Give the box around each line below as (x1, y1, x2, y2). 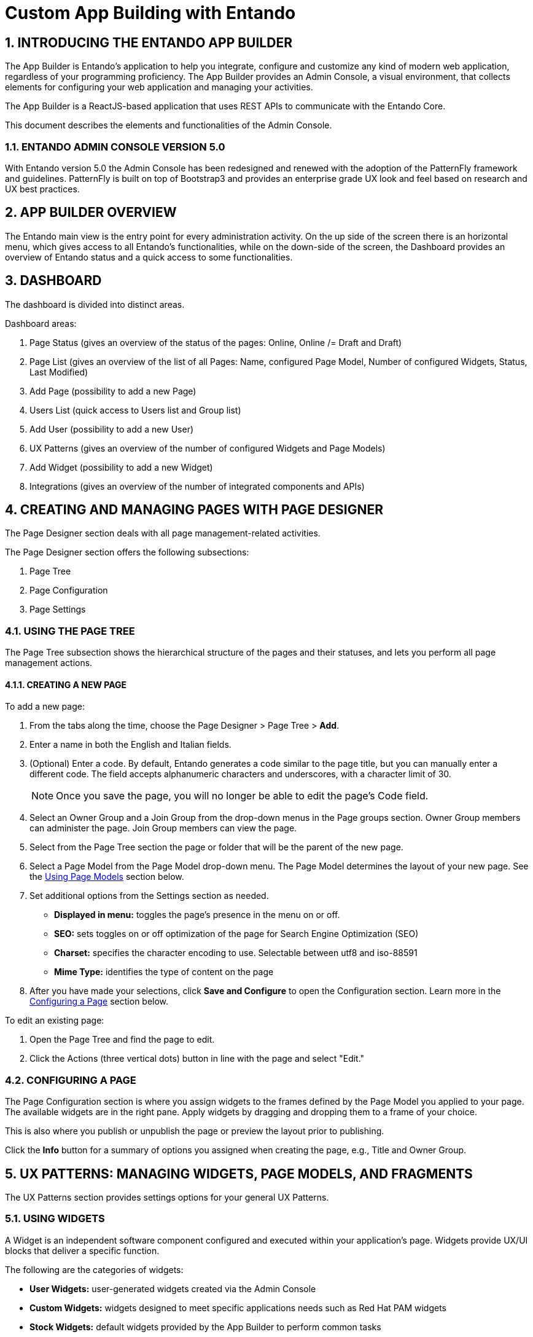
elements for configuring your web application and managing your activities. (5, 82, 313, 93)
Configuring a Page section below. (29, 996, 169, 1007)
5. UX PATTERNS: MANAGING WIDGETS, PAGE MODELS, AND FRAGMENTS (5, 1166, 473, 1182)
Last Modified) (29, 366, 88, 377)
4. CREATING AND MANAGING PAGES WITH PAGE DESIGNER (5, 502, 383, 518)
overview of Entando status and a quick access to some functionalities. (5, 251, 293, 262)
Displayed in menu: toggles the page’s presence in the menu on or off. (54, 909, 340, 920)
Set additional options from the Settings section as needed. (29, 890, 269, 901)
